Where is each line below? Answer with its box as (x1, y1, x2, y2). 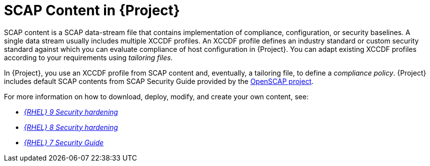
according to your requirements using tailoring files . (4, 53, 173, 62)
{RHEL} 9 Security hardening (24, 107, 118, 116)
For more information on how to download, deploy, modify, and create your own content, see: (4, 92, 309, 101)
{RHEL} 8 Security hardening (24, 123, 118, 131)
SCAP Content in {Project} (4, 2, 180, 19)
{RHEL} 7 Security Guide (24, 138, 104, 147)
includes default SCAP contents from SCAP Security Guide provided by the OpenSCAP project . (4, 77, 314, 85)
